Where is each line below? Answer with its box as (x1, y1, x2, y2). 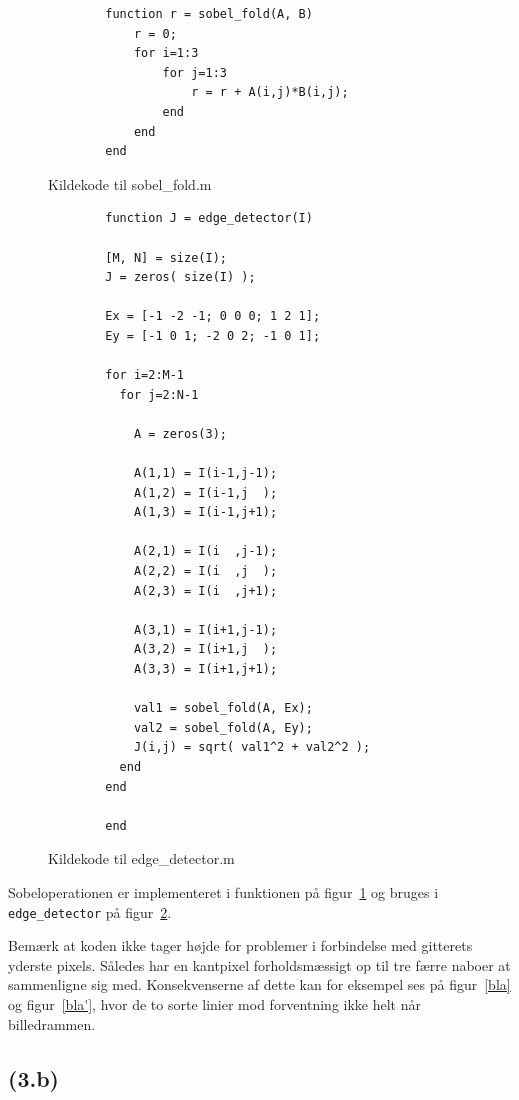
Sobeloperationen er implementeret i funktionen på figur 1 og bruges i (8, 881, 439, 902)
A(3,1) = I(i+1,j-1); (133, 622, 278, 637)
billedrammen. (8, 1013, 96, 1034)
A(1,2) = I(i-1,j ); (133, 485, 278, 500)
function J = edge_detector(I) (105, 211, 313, 226)
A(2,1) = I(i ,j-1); (133, 544, 278, 559)
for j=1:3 (162, 65, 227, 80)
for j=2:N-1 (119, 387, 199, 402)
